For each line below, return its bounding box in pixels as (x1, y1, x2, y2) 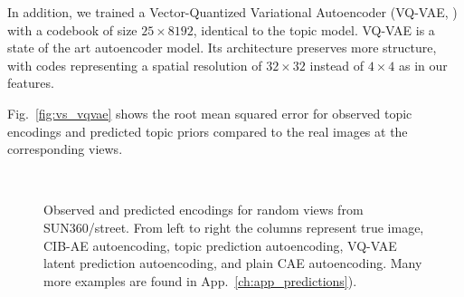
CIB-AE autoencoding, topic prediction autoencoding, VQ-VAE (43, 235, 397, 254)
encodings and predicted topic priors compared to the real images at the (7, 121, 408, 140)
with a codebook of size (7, 20, 137, 39)
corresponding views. (7, 139, 123, 158)
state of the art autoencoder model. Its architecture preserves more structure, (7, 38, 437, 57)
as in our (398, 55, 448, 74)
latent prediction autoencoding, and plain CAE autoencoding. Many (43, 254, 422, 273)
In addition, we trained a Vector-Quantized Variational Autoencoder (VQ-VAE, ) (7, 3, 458, 21)
